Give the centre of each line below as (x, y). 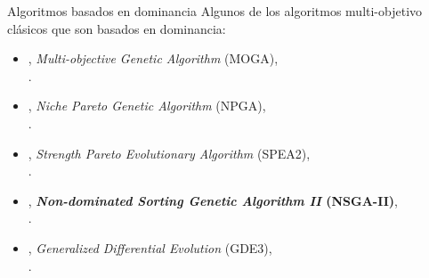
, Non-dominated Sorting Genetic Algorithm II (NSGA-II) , (213, 200)
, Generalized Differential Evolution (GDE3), (150, 247)
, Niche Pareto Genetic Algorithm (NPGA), (147, 106)
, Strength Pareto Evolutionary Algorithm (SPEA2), (169, 153)
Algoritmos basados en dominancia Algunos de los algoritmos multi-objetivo (215, 11)
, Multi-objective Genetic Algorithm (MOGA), (153, 58)
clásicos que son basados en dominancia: (117, 28)
